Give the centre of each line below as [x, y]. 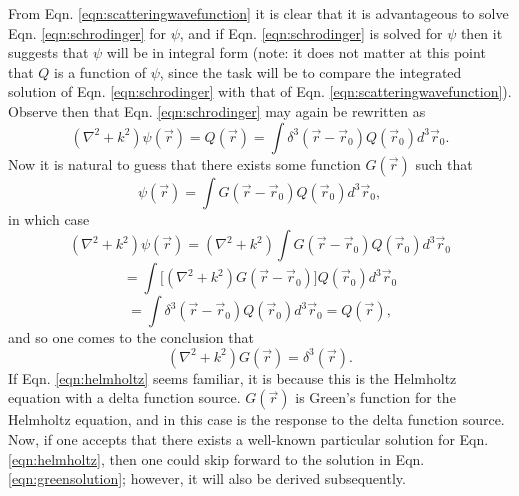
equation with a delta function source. [124, 397]
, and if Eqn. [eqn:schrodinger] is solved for [311, 32]
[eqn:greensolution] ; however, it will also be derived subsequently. [207, 478]
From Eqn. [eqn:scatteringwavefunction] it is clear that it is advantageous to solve [258, 13]
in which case [49, 218]
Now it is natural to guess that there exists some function [184, 163]
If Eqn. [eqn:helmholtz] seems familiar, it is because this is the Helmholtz [232, 377]
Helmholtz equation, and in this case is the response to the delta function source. [256, 419]
